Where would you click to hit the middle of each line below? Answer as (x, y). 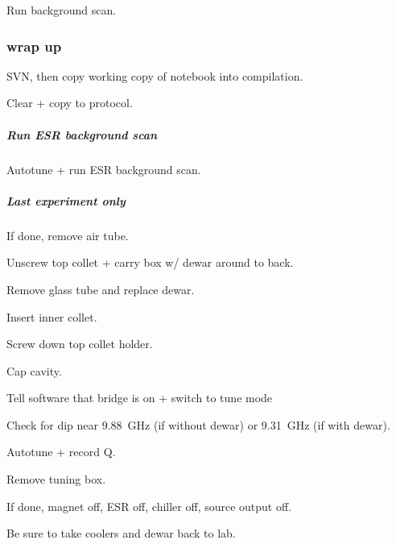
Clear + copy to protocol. (70, 103)
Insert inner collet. (52, 316)
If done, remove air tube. (68, 235)
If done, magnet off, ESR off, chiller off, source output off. (149, 506)
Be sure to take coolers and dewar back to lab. (121, 533)
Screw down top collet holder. (80, 344)
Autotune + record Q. (61, 452)
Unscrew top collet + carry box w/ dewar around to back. (150, 262)
